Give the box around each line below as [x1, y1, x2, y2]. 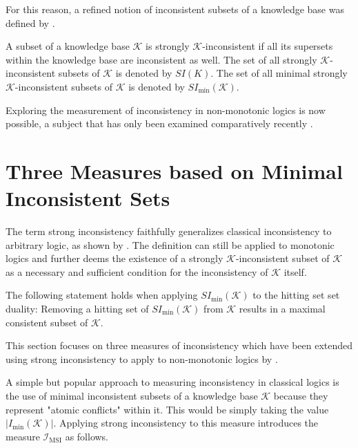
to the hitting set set [252, 288, 340, 302]
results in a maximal [239, 301, 326, 316]
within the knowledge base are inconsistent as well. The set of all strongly [6, 52, 317, 66]
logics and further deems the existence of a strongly [6, 251, 223, 265]
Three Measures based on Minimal [6, 156, 343, 185]
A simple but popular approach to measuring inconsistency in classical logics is [6, 375, 339, 389]
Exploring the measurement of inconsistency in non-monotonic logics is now [6, 102, 326, 117]
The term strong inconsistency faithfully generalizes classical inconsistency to [6, 224, 332, 239]
